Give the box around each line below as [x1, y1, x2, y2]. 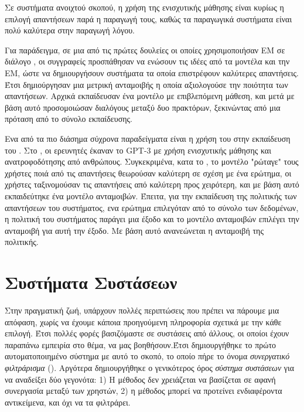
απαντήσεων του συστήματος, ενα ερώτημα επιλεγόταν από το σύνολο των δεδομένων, [5, 201, 299, 213]
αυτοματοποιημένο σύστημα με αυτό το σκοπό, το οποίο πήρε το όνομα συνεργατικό [5, 350, 290, 362]
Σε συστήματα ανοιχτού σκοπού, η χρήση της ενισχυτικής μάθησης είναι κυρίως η [5, 1, 284, 13]
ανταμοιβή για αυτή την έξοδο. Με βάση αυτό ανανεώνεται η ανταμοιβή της [5, 224, 264, 236]
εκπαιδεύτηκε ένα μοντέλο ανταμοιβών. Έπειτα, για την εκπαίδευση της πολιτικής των [5, 189, 297, 202]
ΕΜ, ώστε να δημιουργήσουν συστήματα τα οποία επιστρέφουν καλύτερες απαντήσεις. [5, 66, 299, 79]
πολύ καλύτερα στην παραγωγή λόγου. [5, 24, 135, 36]
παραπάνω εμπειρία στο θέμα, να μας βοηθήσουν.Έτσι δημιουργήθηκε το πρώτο [5, 338, 276, 350]
